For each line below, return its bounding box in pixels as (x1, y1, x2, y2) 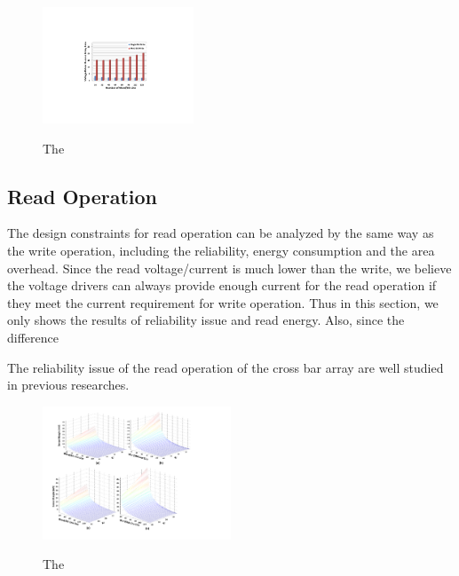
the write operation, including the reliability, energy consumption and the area (7, 241, 435, 259)
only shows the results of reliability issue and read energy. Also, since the (7, 311, 405, 329)
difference (7, 327, 59, 346)
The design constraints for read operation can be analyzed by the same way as (7, 224, 434, 242)
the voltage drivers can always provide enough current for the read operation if (7, 276, 437, 295)
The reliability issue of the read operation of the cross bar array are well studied (7, 358, 444, 376)
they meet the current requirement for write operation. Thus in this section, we (7, 293, 439, 312)
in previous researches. (7, 375, 130, 394)
